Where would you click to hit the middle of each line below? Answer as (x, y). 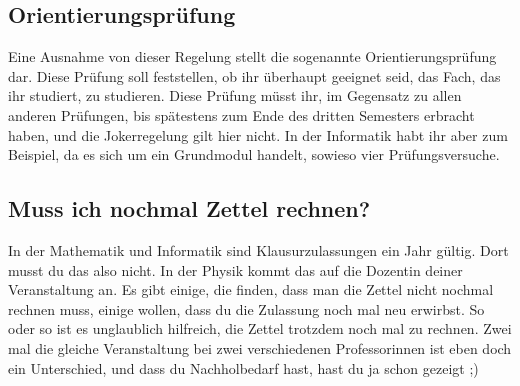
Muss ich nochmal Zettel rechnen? (189, 208)
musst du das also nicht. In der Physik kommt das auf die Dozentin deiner (235, 269)
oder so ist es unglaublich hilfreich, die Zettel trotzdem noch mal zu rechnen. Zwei (260, 328)
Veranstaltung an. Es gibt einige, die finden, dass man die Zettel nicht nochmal (251, 289)
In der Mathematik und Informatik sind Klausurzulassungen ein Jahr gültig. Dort (258, 249)
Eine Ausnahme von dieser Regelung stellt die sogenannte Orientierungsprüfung (252, 56)
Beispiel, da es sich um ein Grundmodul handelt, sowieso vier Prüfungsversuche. (254, 154)
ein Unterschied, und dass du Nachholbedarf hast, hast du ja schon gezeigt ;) (243, 367)
